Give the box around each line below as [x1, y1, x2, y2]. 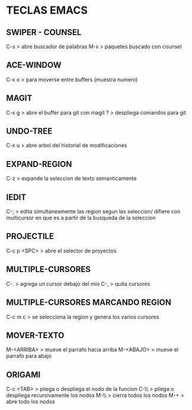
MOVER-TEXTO [6, 330, 65, 340]
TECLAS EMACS [6, 4, 88, 17]
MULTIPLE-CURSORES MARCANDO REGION [6, 298, 172, 308]
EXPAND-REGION [6, 159, 72, 169]
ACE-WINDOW [6, 60, 62, 70]
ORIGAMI [6, 370, 41, 380]
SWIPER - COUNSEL [6, 27, 82, 37]
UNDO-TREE [6, 126, 53, 137]
